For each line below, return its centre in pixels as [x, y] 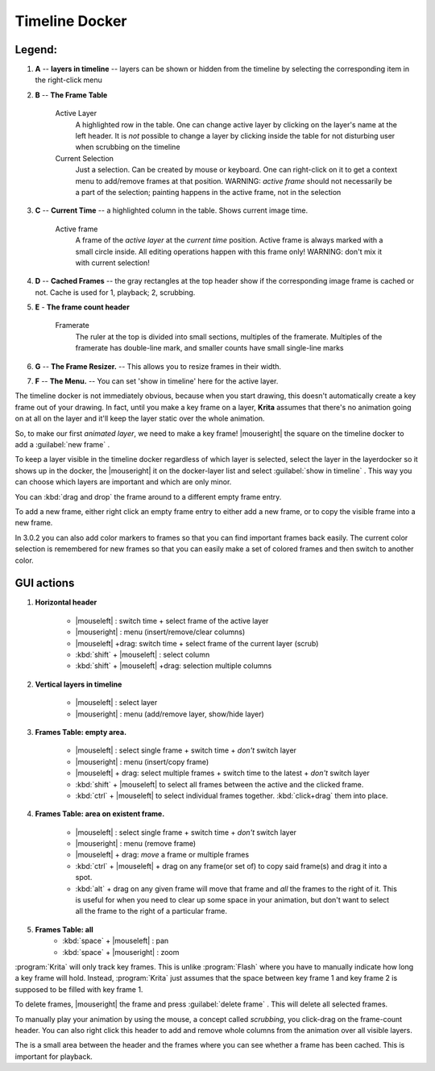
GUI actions [45, 583]
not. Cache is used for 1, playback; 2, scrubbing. [115, 292]
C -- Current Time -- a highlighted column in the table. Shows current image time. [172, 210]
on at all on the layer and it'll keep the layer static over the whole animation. [140, 418]
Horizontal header [66, 602]
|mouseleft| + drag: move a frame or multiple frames [162, 855]
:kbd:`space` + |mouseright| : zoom [121, 952]
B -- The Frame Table [71, 95]
